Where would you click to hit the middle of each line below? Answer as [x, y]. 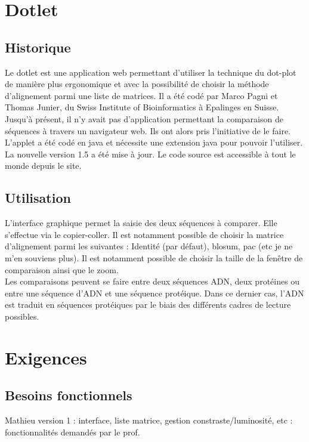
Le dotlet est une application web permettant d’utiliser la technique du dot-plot [151, 72]
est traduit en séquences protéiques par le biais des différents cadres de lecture [148, 305]
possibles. [22, 316]
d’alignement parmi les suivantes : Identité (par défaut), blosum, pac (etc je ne [149, 246]
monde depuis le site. [43, 166]
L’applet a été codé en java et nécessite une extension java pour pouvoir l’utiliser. [154, 142]
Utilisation [38, 198]
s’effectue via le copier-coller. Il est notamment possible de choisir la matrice [144, 234]
